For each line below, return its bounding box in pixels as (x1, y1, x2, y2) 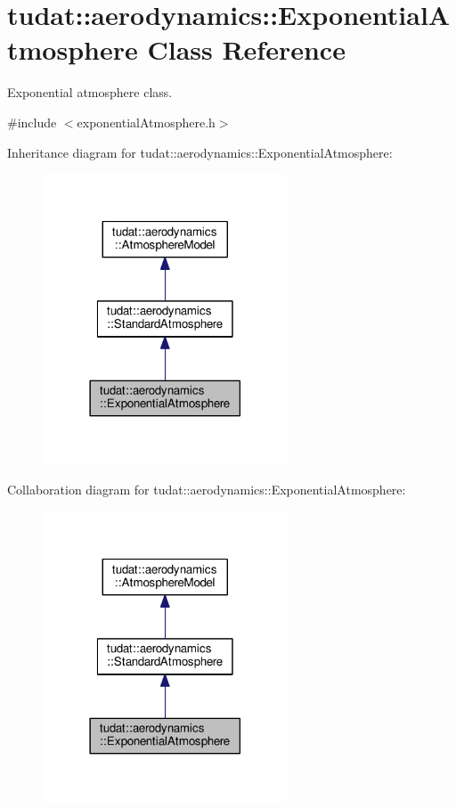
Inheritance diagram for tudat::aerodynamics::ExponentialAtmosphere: (7, 143, 393, 161)
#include (7, 112, 57, 131)
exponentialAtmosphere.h (77, 112, 216, 131)
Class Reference (147, 31, 346, 68)
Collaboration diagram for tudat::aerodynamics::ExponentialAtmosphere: (7, 480, 406, 499)
